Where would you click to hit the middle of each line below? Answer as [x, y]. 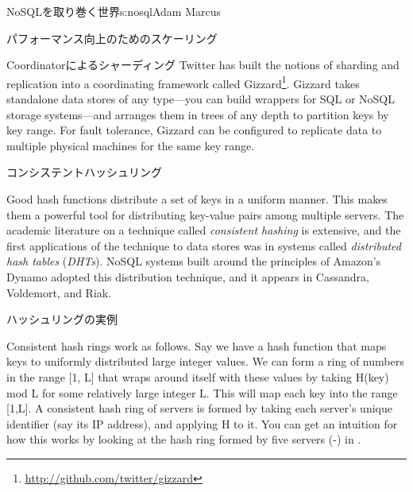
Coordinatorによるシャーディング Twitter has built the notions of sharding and [203, 65]
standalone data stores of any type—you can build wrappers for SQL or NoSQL [201, 99]
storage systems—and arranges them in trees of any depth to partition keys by [198, 114]
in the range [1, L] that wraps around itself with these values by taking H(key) [198, 376]
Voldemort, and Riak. [59, 292]
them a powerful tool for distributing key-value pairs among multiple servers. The [205, 214]
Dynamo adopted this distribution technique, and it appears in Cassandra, [188, 276]
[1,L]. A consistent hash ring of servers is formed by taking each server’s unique [199, 408]
